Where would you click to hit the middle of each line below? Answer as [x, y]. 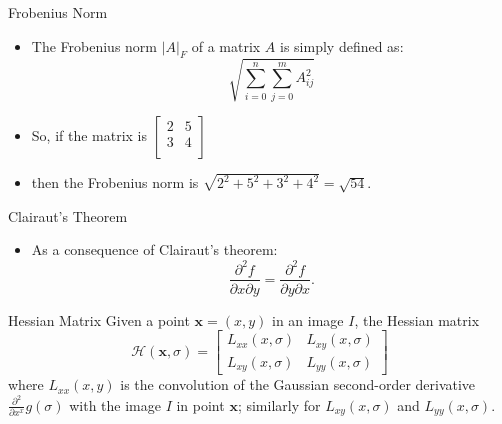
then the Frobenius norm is [115, 182]
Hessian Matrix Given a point [99, 319]
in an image [308, 319]
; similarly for [279, 404]
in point [200, 404]
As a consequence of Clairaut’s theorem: [154, 249]
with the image [115, 404]
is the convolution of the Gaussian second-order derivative [298, 384]
